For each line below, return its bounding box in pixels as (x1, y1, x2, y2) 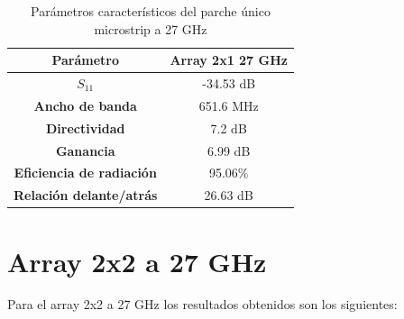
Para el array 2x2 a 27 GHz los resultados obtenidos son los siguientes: (7, 295, 398, 314)
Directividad (46, 118, 125, 137)
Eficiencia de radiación (14, 163, 157, 182)
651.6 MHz (198, 96, 259, 114)
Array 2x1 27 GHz (170, 50, 288, 69)
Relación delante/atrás (14, 186, 158, 205)
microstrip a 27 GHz (94, 19, 207, 38)
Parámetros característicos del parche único (31, 2, 271, 20)
